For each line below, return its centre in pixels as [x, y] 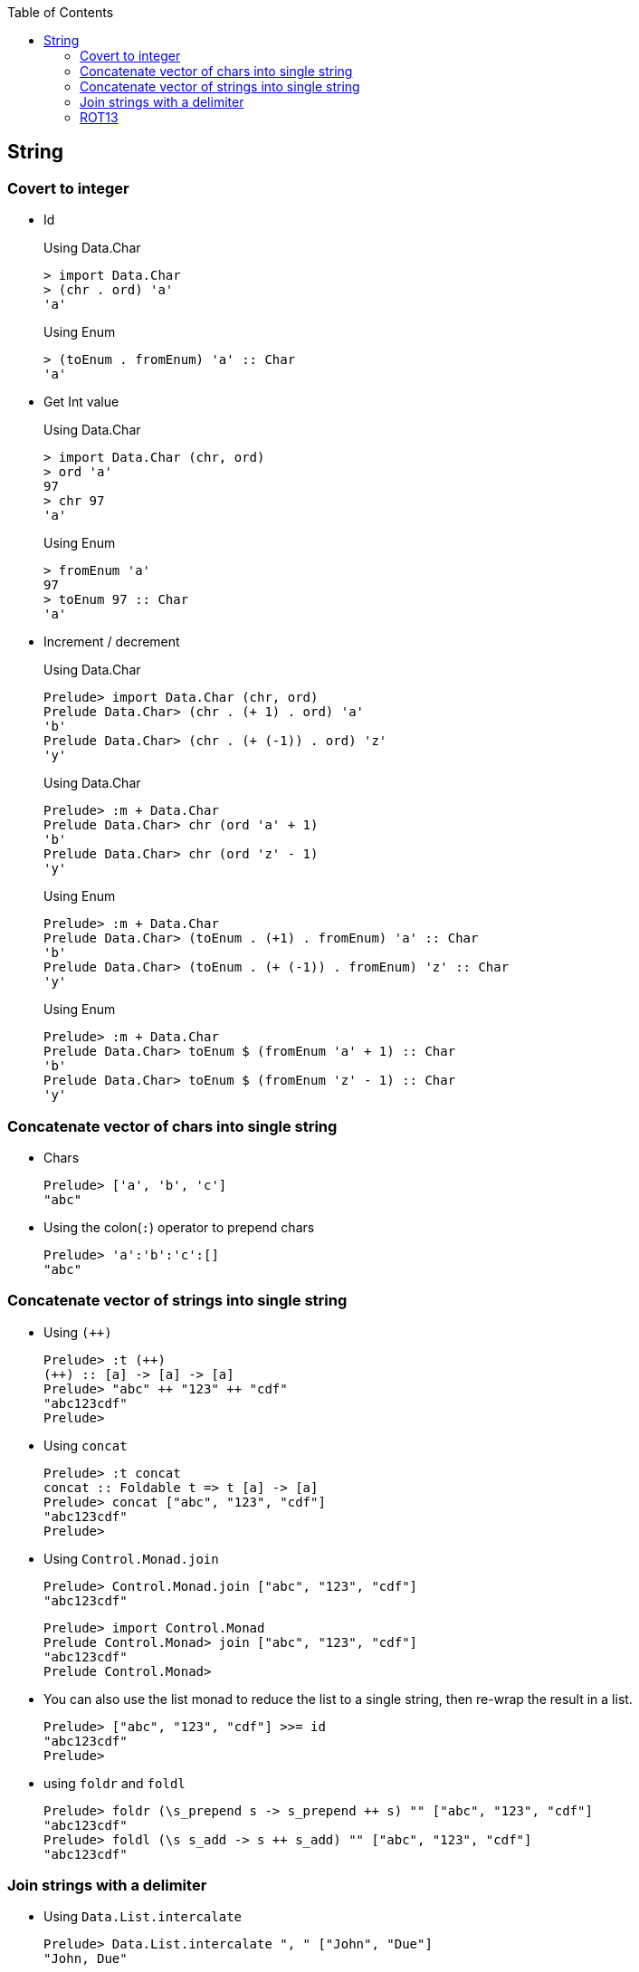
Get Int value [81, 402]
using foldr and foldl [114, 1783]
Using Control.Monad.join [131, 1558]
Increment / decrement [112, 642]
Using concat [86, 1445]
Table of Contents [61, 12]
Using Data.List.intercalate [143, 1917]
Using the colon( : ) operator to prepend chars [179, 1227]
